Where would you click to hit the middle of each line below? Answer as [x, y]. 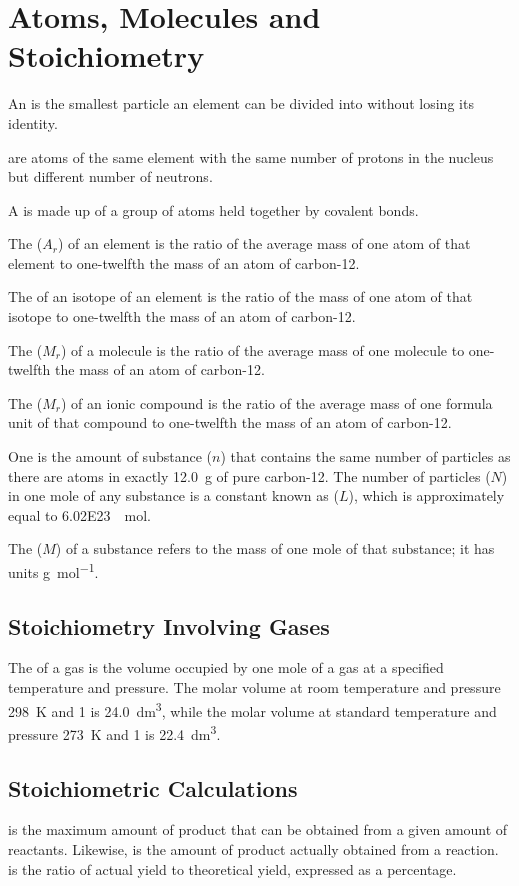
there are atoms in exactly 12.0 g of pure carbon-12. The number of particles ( [249, 475]
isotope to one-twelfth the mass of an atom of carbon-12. [182, 316]
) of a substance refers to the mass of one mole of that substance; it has [275, 548]
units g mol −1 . [53, 570]
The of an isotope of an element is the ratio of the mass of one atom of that [240, 296]
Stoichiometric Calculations [153, 787]
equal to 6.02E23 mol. [79, 514]
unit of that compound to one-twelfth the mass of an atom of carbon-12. [230, 422]
